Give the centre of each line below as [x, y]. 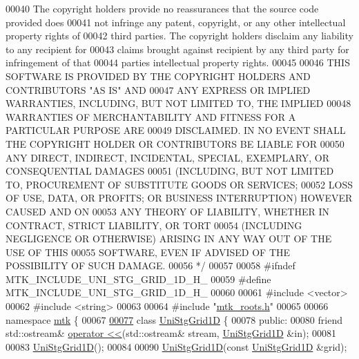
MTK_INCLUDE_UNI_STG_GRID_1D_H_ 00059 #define [138, 279]
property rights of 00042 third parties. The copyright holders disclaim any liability [179, 36]
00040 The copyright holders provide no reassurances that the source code [162, 8]
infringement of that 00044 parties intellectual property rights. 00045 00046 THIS [178, 62]
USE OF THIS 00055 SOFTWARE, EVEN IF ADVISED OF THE [148, 252]
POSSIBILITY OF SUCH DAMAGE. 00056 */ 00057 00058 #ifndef [151, 265]
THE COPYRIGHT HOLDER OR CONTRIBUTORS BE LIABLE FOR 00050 [175, 143]
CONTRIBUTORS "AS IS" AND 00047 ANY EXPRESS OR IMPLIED [158, 89]
